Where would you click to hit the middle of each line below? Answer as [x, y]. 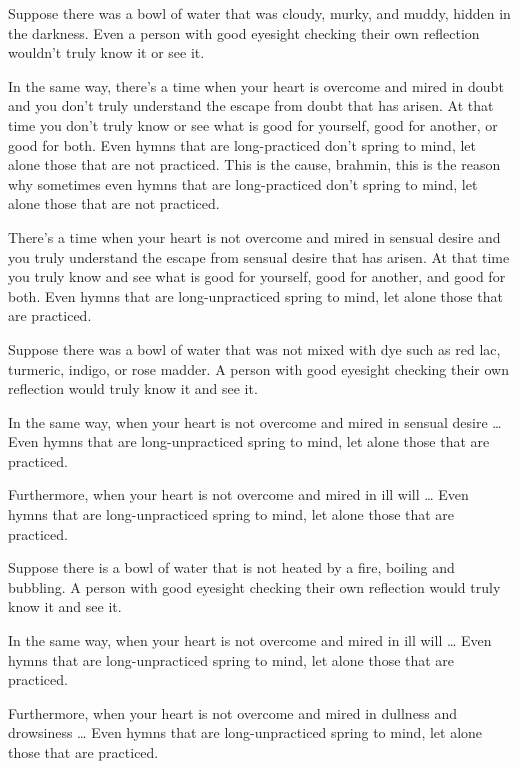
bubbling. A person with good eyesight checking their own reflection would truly [254, 586]
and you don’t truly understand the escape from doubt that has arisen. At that [251, 105]
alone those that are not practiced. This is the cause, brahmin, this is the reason [254, 164]
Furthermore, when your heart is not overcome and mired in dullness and [233, 712]
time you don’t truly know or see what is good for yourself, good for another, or [253, 124]
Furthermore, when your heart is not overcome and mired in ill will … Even [238, 494]
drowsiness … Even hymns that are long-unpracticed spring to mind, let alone [245, 732]
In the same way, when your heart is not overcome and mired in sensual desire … [255, 421]
